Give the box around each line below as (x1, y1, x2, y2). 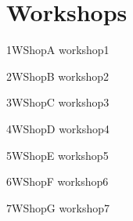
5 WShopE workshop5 (6, 147, 109, 163)
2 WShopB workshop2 (6, 67, 110, 84)
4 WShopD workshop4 (6, 120, 110, 136)
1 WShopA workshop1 (6, 42, 110, 58)
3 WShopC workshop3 (6, 94, 110, 110)
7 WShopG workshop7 (6, 199, 110, 216)
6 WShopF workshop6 (6, 173, 109, 190)
